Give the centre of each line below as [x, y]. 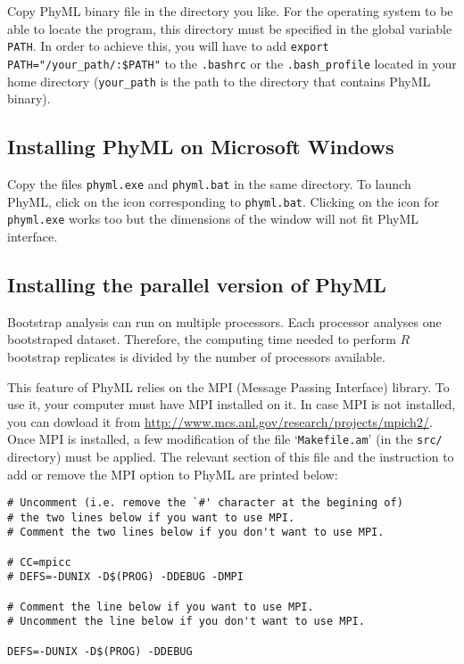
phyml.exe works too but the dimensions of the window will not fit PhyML [213, 219]
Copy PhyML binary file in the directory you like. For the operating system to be [230, 11]
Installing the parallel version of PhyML [197, 284]
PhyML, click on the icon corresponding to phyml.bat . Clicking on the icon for [223, 201]
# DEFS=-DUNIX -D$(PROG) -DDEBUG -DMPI [125, 577]
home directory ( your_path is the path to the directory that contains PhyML [219, 81]
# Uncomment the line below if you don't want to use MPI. [186, 622]
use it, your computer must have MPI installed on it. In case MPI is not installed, [232, 404]
